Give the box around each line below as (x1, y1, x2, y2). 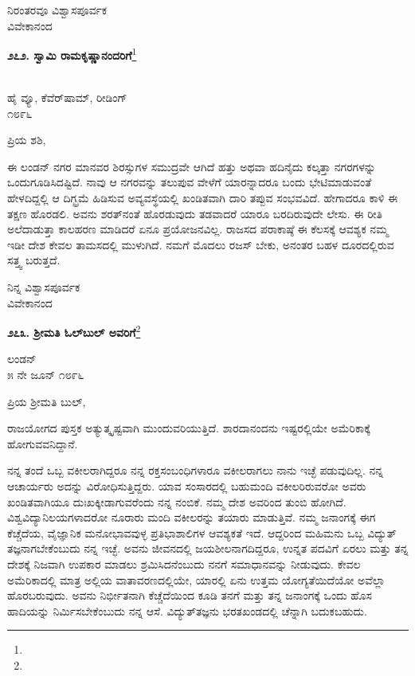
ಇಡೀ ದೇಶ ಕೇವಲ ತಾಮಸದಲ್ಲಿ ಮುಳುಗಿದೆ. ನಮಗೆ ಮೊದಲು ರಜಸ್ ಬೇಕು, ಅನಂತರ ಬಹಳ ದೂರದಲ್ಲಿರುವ (7, 236, 394, 252)
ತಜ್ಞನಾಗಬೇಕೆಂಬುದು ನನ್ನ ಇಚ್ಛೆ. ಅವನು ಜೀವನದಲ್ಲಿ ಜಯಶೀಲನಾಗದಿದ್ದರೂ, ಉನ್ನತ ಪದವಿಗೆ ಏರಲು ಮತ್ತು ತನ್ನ (7, 540, 409, 557)
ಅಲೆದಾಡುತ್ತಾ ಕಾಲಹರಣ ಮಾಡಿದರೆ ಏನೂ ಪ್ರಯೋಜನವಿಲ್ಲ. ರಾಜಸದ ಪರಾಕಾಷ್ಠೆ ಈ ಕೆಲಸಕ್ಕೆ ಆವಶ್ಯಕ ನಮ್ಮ (7, 221, 389, 237)
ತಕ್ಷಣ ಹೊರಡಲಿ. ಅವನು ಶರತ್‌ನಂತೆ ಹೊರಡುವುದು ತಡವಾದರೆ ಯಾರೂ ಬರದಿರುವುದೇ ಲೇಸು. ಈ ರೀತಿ (7, 205, 383, 221)
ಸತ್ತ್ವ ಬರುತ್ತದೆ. (7, 252, 61, 268)
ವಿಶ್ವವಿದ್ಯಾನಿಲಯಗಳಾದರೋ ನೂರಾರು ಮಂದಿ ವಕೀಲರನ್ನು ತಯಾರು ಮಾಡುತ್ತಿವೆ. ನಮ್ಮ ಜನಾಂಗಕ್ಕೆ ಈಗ (7, 509, 376, 526)
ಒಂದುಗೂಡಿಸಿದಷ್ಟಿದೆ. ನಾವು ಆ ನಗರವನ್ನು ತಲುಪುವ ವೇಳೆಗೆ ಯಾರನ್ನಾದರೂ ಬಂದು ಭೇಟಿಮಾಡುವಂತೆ (7, 174, 372, 190)
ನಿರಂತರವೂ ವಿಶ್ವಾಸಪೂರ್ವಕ (7, 2, 108, 18)
